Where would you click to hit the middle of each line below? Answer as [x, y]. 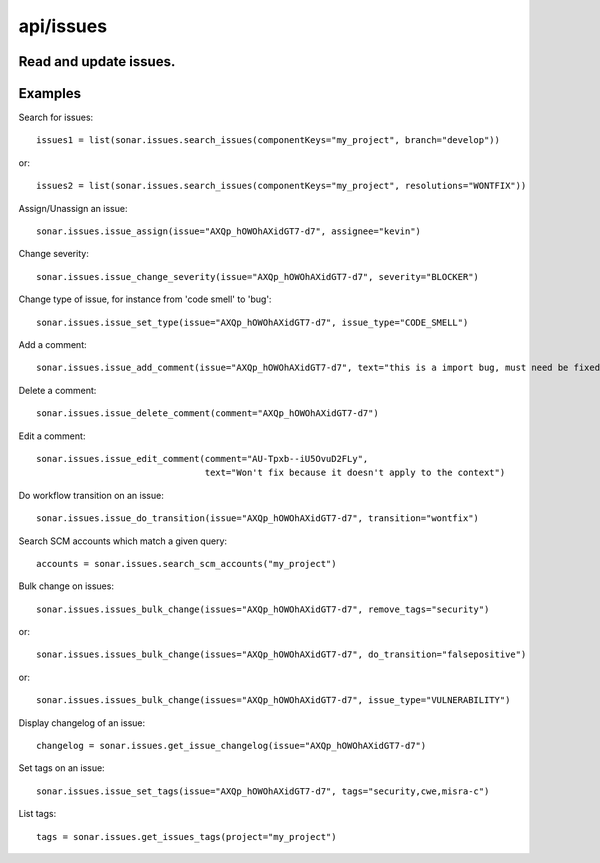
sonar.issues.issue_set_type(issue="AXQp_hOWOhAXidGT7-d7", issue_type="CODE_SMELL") [252, 322]
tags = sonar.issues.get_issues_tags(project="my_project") [186, 836]
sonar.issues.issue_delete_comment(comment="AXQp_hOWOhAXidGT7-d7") [207, 413]
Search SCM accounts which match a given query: [123, 541]
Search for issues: [56, 117]
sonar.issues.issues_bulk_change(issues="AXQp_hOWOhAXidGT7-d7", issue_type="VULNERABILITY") [273, 700]
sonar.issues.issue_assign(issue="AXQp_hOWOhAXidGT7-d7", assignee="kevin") [229, 231]
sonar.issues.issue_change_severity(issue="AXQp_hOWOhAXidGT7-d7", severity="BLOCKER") [258, 276]
